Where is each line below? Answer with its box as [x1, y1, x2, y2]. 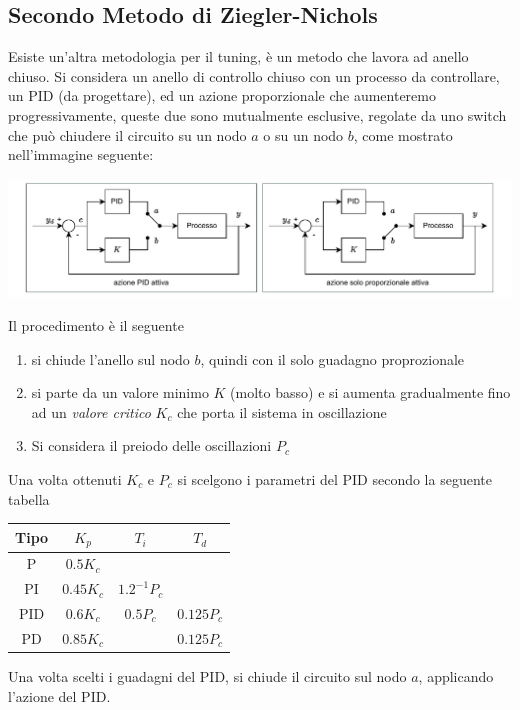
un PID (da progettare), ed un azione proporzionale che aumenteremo [8, 85, 436, 106]
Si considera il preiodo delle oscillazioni [31, 435, 272, 456]
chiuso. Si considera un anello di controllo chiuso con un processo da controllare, [8, 65, 500, 86]
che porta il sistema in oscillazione [177, 401, 387, 422]
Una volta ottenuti [8, 468, 122, 489]
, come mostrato [353, 124, 453, 145]
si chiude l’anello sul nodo [31, 348, 190, 369]
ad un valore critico [31, 401, 151, 422]
